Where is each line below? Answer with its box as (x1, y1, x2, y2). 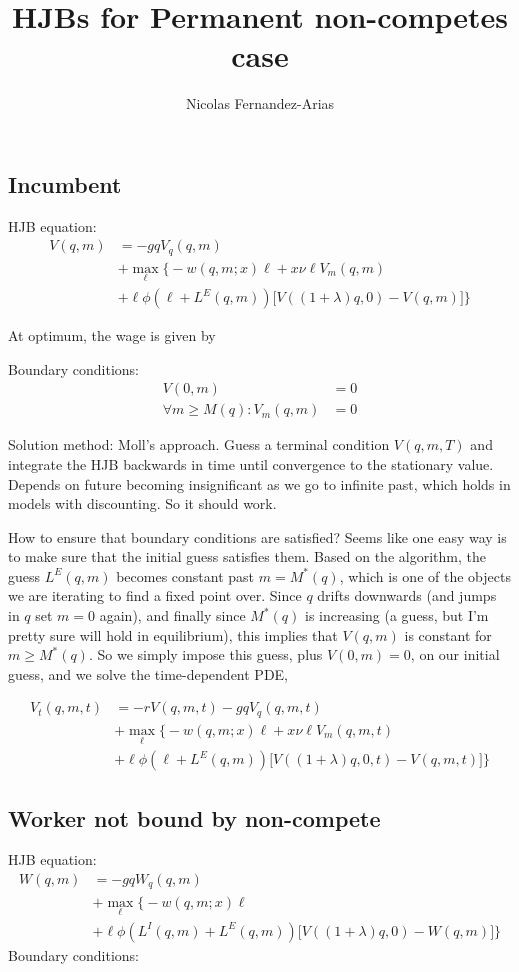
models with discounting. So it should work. (8, 493, 277, 514)
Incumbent (8, 168, 122, 199)
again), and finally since (99, 605, 246, 626)
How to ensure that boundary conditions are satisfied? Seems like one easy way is (8, 526, 507, 547)
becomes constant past (116, 565, 255, 586)
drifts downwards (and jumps (317, 585, 497, 606)
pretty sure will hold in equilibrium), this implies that (8, 624, 338, 645)
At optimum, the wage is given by (8, 325, 216, 346)
